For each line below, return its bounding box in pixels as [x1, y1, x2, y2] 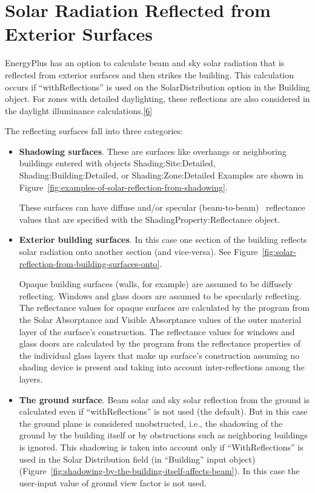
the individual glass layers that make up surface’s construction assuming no [19, 348, 300, 361]
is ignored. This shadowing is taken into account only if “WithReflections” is [19, 440, 303, 453]
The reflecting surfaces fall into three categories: [5, 124, 183, 137]
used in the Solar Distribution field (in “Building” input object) [19, 452, 256, 465]
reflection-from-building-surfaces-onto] [19, 257, 160, 270]
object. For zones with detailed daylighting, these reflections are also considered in [5, 92, 310, 105]
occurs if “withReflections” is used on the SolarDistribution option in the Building [5, 80, 310, 93]
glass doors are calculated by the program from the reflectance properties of [19, 337, 300, 350]
